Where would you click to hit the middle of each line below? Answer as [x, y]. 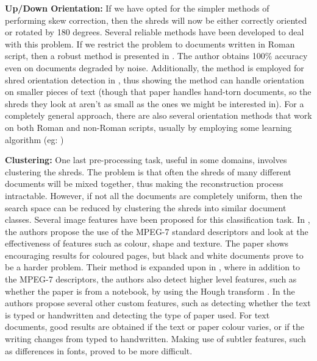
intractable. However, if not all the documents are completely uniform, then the [154, 195]
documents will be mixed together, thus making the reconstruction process [144, 184]
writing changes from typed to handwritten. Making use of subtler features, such [155, 339]
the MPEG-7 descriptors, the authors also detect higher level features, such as [151, 279]
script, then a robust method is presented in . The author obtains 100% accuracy [156, 56]
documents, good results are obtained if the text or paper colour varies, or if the [155, 327]
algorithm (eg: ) [34, 139]
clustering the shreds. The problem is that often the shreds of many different [148, 171]
